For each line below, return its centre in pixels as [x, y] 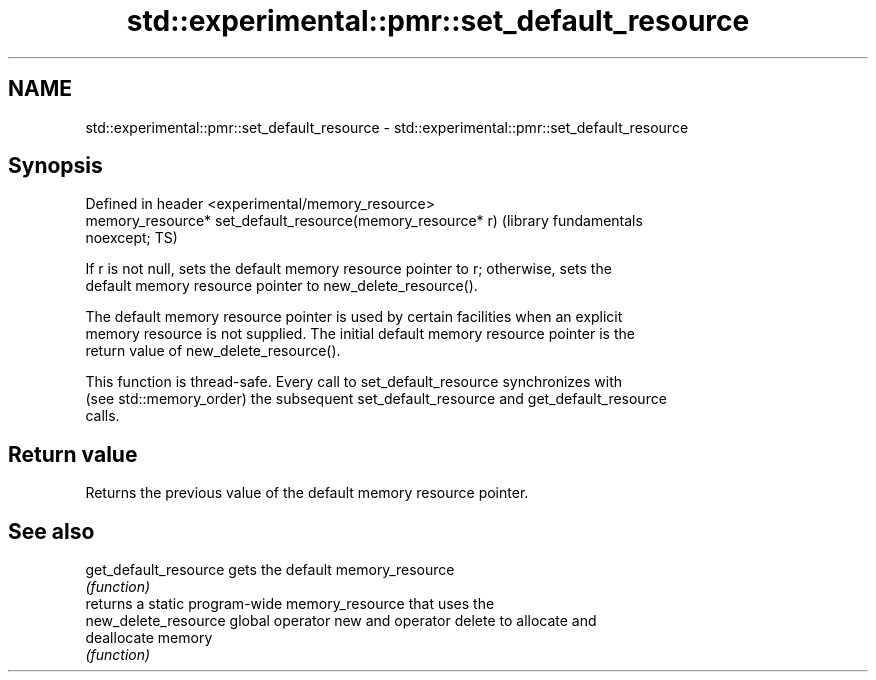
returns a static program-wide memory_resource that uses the [290, 604]
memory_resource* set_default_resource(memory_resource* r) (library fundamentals [364, 221]
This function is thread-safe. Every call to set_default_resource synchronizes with [354, 382]
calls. [102, 416]
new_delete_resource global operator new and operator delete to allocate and [341, 621]
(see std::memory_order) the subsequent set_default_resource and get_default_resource [376, 399]
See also [51, 531]
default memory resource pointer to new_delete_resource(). [281, 286]
